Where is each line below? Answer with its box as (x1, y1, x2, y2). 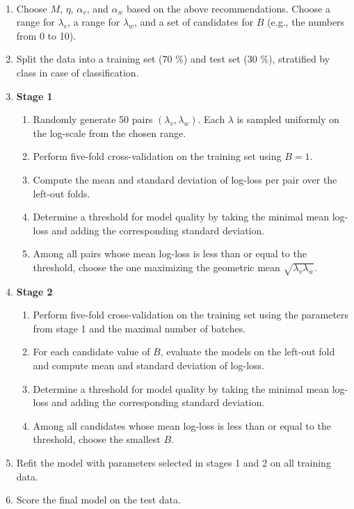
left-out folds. (33, 186, 90, 200)
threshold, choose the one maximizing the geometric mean (33, 259, 280, 274)
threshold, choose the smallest (33, 432, 161, 446)
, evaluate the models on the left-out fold (160, 344, 335, 359)
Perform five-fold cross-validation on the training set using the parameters (33, 307, 349, 322)
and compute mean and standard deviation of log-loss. (33, 358, 264, 373)
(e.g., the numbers (267, 15, 345, 29)
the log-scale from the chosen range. (33, 125, 186, 140)
